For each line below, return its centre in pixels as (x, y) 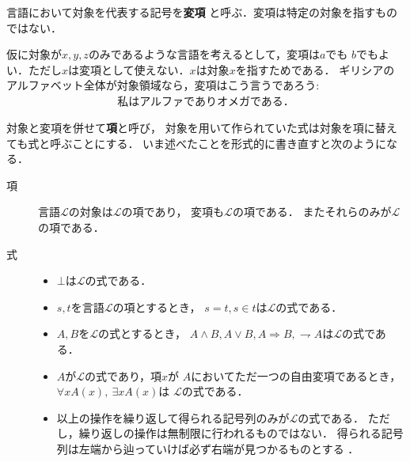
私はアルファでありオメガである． (206, 102)
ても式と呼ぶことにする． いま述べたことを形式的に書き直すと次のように (197, 143)
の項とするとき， (157, 307)
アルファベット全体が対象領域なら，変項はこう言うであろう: (163, 85)
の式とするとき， (142, 333)
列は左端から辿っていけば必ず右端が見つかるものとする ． (208, 448)
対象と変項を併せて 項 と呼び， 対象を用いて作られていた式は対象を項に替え (202, 127)
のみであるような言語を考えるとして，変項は (204, 54)
